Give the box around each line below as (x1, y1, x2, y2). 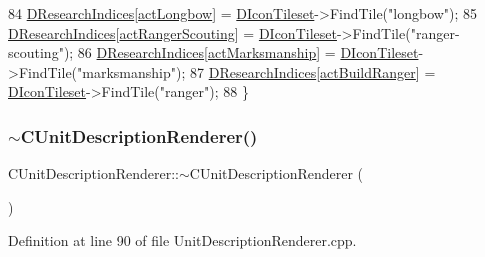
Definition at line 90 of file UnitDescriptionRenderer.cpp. (8, 230, 357, 251)
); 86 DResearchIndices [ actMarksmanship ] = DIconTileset (63, 42, 419, 63)
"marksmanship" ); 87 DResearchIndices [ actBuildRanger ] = (77, 61, 436, 82)
